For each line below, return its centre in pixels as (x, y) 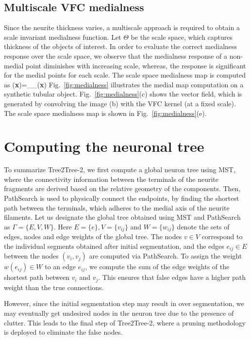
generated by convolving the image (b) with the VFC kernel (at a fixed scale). (120, 103)
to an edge (60, 267)
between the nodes (31, 256)
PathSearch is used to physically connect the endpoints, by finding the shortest (122, 198)
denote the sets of (203, 226)
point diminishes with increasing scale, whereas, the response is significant (136, 65)
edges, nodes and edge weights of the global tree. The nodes (93, 236)
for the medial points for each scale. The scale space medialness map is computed (125, 75)
